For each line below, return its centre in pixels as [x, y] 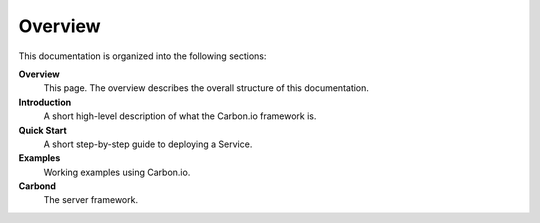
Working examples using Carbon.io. [117, 172]
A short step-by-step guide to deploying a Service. [148, 144]
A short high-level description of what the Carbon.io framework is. [180, 116]
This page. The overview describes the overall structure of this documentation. [206, 88]
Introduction [45, 102]
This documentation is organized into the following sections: [142, 56]
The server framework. [91, 200]
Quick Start [42, 130]
